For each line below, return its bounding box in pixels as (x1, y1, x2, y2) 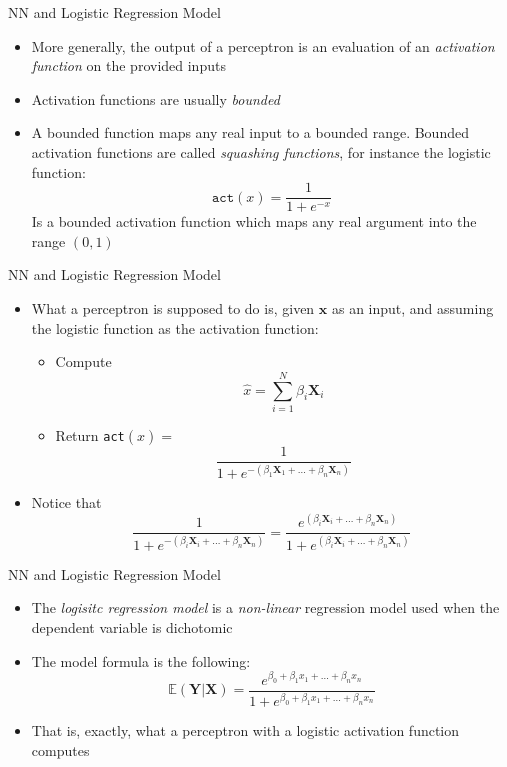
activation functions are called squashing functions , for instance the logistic (31, 141, 491, 162)
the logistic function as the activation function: (31, 317, 319, 338)
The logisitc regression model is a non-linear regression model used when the (31, 597, 500, 618)
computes (31, 739, 90, 760)
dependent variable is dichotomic (31, 617, 233, 637)
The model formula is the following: (31, 650, 251, 671)
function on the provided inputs (31, 55, 226, 76)
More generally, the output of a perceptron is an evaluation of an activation (31, 35, 495, 56)
